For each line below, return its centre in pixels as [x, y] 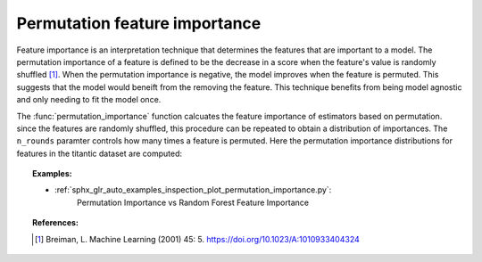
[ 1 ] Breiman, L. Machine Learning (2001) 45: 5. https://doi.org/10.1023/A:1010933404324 [197, 239]
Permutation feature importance [139, 23]
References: [56, 223]
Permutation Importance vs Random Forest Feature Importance [193, 202]
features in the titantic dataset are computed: [100, 153]
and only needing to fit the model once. [89, 100]
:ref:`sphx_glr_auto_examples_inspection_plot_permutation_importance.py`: [193, 190]
